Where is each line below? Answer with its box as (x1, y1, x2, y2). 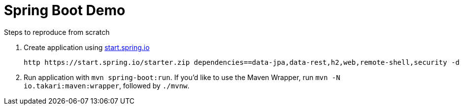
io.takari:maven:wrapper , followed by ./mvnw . (24, 81, 190, 90)
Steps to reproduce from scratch (4, 27, 110, 36)
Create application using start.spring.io (24, 43, 150, 52)
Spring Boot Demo (4, 2, 126, 19)
